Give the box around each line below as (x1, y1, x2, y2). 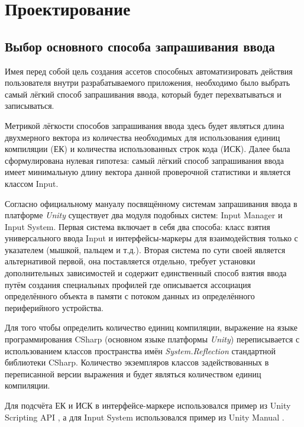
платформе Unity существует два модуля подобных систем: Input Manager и (5, 209, 283, 221)
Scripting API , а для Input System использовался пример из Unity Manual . (5, 410, 284, 423)
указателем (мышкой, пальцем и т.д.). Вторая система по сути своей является (5, 243, 286, 255)
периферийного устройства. (5, 301, 104, 313)
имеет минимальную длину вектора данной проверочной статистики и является (5, 166, 291, 178)
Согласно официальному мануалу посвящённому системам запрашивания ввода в (5, 197, 297, 209)
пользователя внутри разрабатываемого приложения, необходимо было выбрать (5, 76, 290, 89)
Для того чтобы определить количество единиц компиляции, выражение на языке (5, 321, 297, 334)
